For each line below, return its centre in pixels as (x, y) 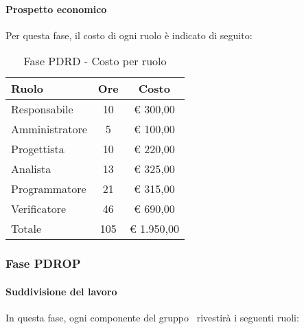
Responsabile (42, 109)
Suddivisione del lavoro (61, 291)
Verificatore (39, 209)
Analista (31, 169)
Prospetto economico (56, 9)
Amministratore (49, 129)
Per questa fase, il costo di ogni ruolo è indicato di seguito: (129, 35)
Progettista (38, 149)
